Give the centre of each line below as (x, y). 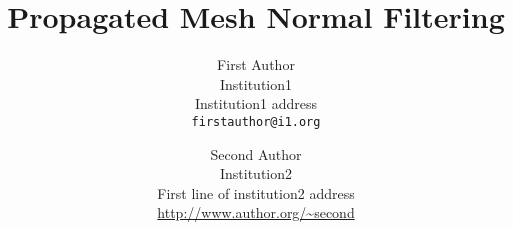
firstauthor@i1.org (256, 121)
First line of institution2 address (256, 192)
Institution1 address (255, 103)
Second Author (256, 153)
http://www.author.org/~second (256, 212)
